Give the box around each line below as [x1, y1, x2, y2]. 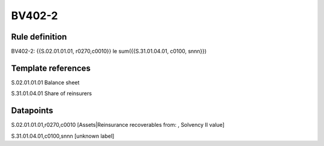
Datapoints [11, 105, 53, 116]
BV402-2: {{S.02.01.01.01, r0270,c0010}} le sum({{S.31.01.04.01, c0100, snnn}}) [11, 48, 207, 55]
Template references [11, 63, 91, 73]
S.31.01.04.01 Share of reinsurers [11, 90, 92, 97]
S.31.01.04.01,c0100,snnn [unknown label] [11, 132, 115, 139]
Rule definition [11, 32, 67, 42]
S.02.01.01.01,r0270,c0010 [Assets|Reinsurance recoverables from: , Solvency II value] [11, 121, 225, 129]
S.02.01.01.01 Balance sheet [11, 78, 80, 86]
